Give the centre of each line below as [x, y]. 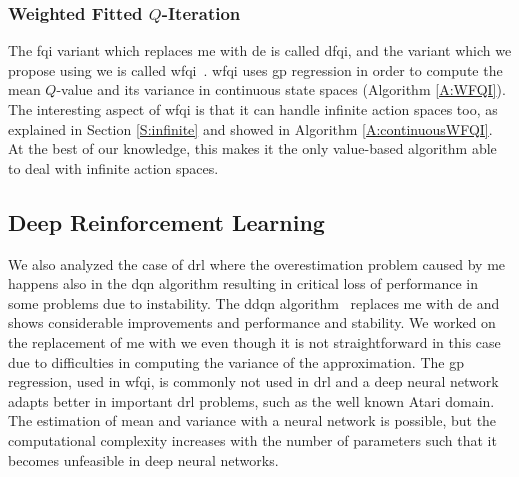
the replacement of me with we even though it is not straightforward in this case [254, 341]
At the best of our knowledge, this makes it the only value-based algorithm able [252, 148]
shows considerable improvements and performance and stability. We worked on [252, 322]
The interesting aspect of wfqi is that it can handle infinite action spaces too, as [253, 109]
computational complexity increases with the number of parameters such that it [252, 439]
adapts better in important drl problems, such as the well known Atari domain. [251, 400]
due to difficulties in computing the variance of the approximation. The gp [236, 361]
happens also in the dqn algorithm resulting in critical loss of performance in [243, 283]
